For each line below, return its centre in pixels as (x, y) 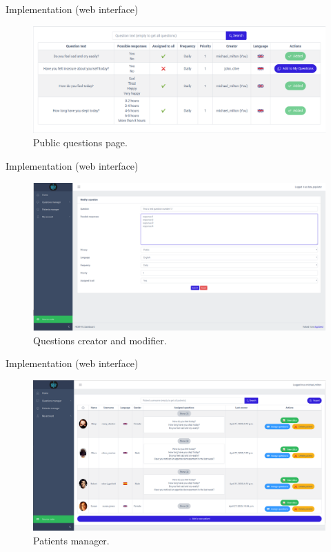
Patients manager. (71, 540)
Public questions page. (80, 142)
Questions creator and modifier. (100, 340)
